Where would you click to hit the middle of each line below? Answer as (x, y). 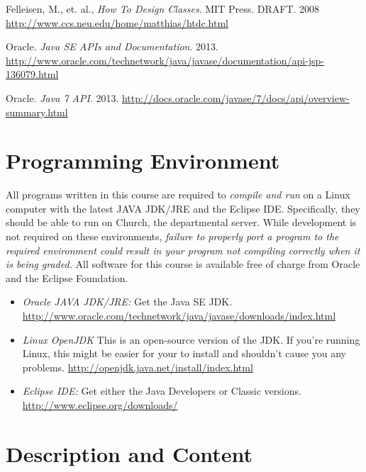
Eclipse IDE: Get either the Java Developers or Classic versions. (162, 391)
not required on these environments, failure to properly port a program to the (172, 236)
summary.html (37, 112)
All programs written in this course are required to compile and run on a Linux (178, 195)
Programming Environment (143, 161)
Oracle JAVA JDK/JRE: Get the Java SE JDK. (127, 302)
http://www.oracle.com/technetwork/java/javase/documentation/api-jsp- (165, 60)
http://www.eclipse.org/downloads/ (100, 405)
